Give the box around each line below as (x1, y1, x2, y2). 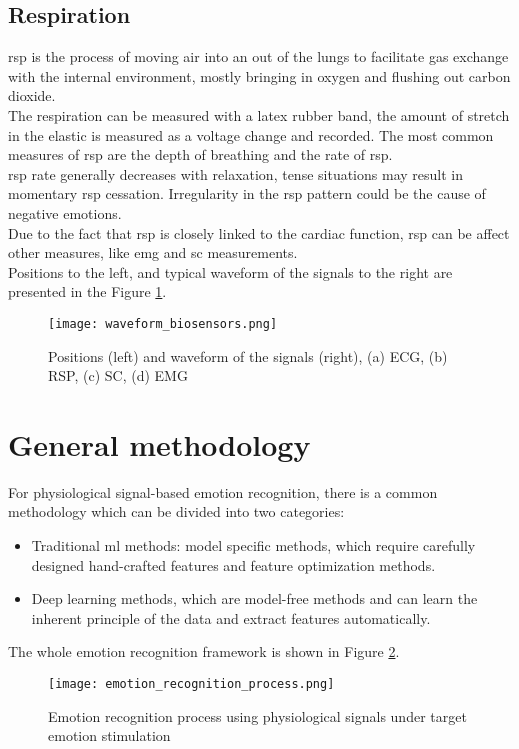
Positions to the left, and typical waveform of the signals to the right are (8, 261, 453, 282)
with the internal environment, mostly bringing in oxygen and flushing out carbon (8, 65, 511, 86)
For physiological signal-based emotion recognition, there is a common (8, 481, 438, 502)
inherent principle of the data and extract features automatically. (31, 607, 431, 628)
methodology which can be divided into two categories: (8, 501, 345, 522)
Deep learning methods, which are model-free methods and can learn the (31, 588, 478, 609)
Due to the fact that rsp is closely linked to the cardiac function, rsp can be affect (8, 222, 510, 243)
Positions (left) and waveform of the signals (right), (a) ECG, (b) (48, 345, 448, 366)
